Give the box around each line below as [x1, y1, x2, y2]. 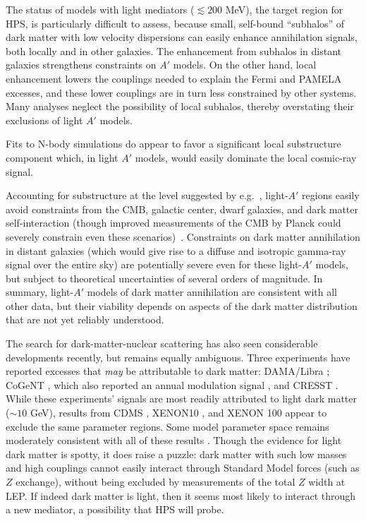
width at [308, 474, 346, 489]
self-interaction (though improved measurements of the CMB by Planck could [6, 215, 341, 230]
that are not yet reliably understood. [6, 312, 164, 327]
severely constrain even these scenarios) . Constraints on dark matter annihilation [6, 229, 360, 244]
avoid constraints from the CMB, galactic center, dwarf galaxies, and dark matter [6, 201, 358, 216]
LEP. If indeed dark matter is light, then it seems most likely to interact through [6, 488, 356, 503]
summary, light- [6, 285, 74, 299]
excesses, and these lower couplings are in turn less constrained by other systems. [6, 85, 357, 100]
